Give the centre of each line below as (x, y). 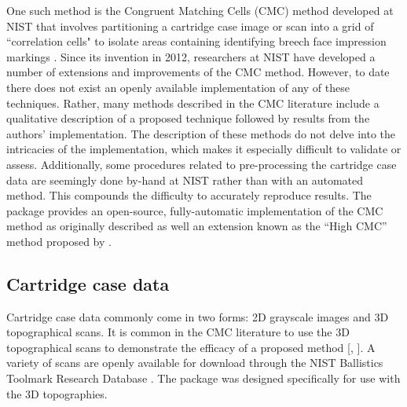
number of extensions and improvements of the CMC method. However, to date (198, 72)
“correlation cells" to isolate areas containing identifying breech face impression (196, 41)
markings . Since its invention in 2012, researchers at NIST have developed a (191, 56)
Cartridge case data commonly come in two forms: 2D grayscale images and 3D (198, 316)
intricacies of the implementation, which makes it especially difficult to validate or (204, 149)
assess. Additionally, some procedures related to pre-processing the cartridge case (202, 164)
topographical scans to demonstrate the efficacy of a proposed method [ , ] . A (191, 347)
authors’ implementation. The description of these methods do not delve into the (201, 133)
